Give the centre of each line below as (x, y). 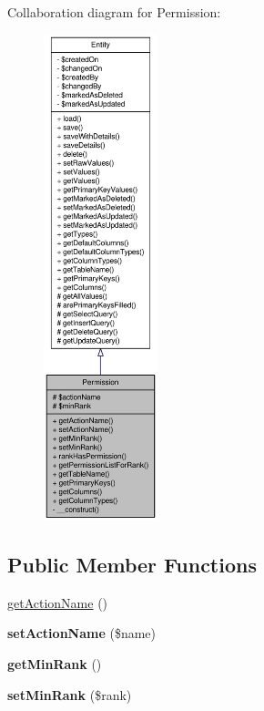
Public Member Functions (132, 564)
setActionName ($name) (82, 633)
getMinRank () (55, 663)
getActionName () (58, 602)
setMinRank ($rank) (70, 694)
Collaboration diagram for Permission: (114, 12)
